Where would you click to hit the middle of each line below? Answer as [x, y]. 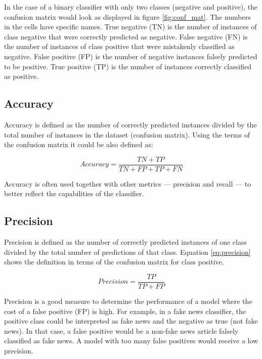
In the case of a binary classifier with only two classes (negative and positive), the [131, 7]
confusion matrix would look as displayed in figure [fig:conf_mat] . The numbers [127, 16]
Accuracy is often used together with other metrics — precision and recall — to [128, 183]
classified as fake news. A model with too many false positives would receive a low [131, 341]
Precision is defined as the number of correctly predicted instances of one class [126, 242]
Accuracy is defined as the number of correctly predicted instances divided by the [130, 124]
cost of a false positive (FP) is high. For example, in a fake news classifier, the [125, 311]
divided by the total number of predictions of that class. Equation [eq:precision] [127, 252]
